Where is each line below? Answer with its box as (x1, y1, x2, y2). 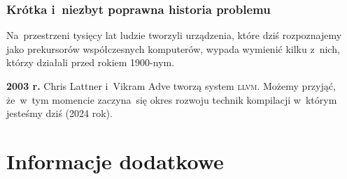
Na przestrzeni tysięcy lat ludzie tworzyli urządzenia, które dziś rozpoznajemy (6, 28, 342, 42)
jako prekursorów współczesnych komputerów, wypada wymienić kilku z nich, (6, 41, 340, 56)
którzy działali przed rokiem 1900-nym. (6, 55, 175, 70)
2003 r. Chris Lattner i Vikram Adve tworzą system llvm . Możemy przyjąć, (6, 79, 336, 93)
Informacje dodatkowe (6, 146, 224, 175)
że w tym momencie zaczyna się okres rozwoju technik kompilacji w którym (6, 92, 337, 107)
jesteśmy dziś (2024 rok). (6, 106, 113, 120)
